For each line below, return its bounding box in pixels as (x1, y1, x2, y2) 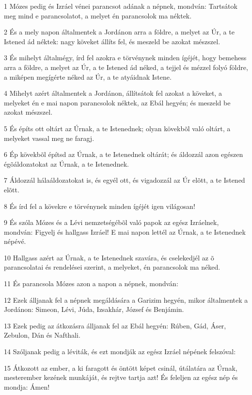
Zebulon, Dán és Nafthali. (4, 330, 80, 340)
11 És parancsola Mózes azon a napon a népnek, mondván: (4, 278, 178, 289)
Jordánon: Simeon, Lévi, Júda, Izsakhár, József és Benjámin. (4, 304, 184, 314)
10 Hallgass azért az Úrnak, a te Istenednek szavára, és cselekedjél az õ (4, 252, 214, 262)
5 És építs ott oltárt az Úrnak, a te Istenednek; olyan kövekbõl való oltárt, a (4, 123, 231, 133)
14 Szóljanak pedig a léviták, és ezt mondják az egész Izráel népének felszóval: (4, 346, 236, 357)
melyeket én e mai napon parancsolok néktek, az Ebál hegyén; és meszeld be (4, 97, 231, 107)
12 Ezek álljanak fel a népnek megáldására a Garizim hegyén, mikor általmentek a (4, 294, 248, 305)
